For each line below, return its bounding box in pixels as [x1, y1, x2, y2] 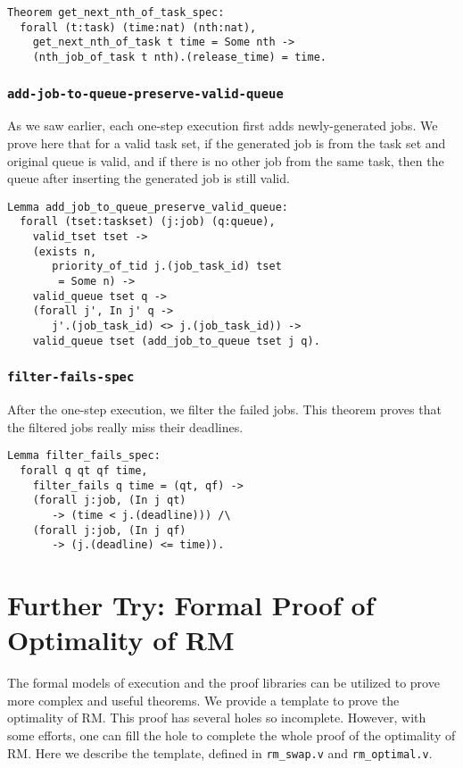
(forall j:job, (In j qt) [32, 494, 186, 507]
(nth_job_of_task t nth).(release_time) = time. [32, 50, 327, 63]
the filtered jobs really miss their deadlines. [7, 417, 244, 436]
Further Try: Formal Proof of [7, 587, 375, 623]
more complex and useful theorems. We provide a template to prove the [7, 690, 400, 709]
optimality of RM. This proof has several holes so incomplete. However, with [7, 708, 426, 727]
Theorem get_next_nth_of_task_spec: [7, 6, 225, 19]
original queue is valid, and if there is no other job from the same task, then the [7, 151, 444, 170]
